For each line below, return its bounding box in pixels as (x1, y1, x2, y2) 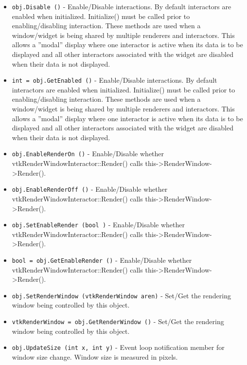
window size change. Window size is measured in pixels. (12, 351, 178, 362)
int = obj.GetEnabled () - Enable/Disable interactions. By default (12, 75, 217, 85)
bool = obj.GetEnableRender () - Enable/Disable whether (12, 255, 192, 265)
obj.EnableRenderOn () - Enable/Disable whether (12, 148, 164, 159)
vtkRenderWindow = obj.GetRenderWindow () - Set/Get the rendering (12, 316, 224, 327)
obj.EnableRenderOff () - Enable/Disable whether (12, 184, 168, 194)
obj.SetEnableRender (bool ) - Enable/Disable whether (12, 219, 185, 230)
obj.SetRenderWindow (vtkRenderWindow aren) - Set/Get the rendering (12, 290, 231, 300)
